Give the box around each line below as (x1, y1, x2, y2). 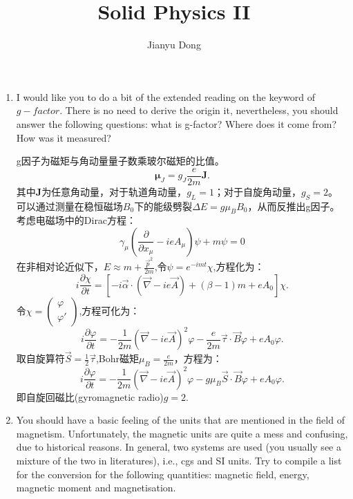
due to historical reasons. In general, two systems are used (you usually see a (16, 440, 341, 454)
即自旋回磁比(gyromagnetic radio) (16, 389, 164, 404)
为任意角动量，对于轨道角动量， (41, 184, 187, 198)
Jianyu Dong (147, 37, 201, 52)
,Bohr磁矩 (95, 351, 139, 366)
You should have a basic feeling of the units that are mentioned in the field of (16, 413, 345, 427)
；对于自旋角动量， (213, 184, 301, 198)
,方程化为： (213, 259, 265, 274)
